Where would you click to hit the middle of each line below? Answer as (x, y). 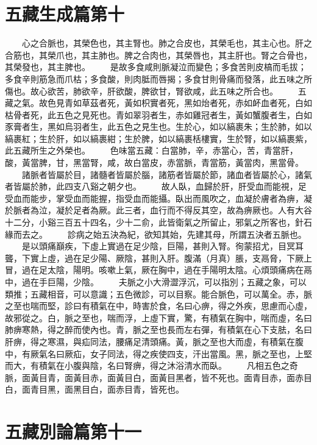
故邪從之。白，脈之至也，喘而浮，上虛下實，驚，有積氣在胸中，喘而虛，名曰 (158, 317)
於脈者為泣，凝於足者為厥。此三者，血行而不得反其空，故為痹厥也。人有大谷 (158, 210)
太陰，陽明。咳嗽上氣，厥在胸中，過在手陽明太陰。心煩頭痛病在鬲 (180, 270)
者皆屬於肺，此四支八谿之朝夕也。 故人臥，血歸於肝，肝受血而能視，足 (156, 186)
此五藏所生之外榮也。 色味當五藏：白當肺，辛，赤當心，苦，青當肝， (151, 150)
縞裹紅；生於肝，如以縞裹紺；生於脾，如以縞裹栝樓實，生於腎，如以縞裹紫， (158, 138)
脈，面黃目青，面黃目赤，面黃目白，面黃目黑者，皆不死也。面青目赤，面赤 (154, 377)
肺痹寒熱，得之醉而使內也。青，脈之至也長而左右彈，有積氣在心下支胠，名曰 (158, 329)
